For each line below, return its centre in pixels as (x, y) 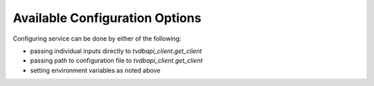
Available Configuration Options (107, 18)
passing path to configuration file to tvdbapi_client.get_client (117, 61)
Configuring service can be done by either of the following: (97, 39)
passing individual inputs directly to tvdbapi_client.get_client (116, 51)
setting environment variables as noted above (95, 70)
